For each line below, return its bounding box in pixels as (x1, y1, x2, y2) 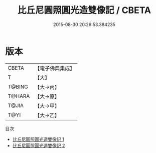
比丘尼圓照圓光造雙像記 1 (12, 136, 64, 142)
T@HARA (8, 92, 30, 99)
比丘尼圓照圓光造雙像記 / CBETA (17, 5, 151, 16)
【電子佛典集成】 (35, 65, 75, 72)
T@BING (8, 83, 29, 90)
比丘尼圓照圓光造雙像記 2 (12, 142, 65, 148)
